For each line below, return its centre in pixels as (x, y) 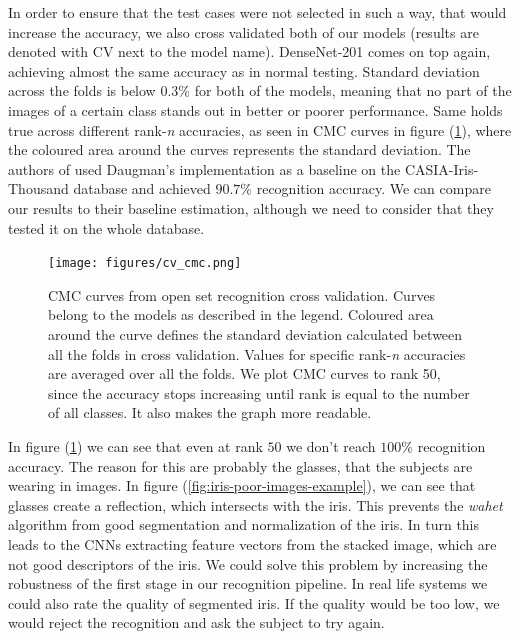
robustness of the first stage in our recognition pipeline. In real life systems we (248, 583)
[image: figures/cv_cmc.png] (145, 263)
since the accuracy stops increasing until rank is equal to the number (259, 392)
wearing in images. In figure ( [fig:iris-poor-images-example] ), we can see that (242, 485)
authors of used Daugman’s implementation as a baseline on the (204, 168)
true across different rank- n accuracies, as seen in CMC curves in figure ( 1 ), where (260, 129)
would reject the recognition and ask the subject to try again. (196, 622)
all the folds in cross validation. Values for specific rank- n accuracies (257, 353)
